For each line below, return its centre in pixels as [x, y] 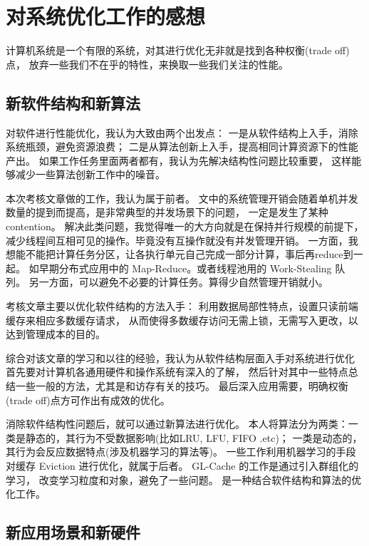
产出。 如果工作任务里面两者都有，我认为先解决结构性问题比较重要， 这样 [179, 160]
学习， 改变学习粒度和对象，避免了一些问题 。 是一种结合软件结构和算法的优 [184, 479]
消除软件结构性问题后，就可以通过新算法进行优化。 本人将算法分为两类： [177, 424]
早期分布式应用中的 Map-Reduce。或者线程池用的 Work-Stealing [185, 268]
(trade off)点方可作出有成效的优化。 [88, 400]
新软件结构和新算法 [73, 102]
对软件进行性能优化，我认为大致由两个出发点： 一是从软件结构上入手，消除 [182, 132]
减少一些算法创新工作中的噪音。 [90, 174]
